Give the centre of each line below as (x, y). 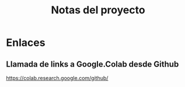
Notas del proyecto (98, 10)
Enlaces (26, 43)
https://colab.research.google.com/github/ (57, 78)
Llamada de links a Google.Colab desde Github (92, 64)
